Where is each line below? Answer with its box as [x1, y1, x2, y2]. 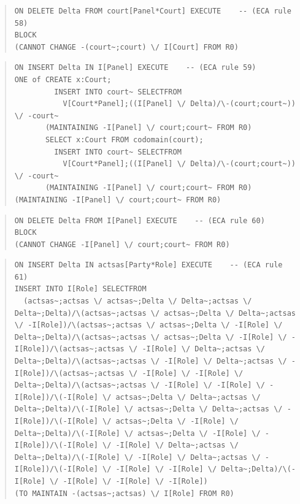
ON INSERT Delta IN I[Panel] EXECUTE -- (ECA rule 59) [14, 63, 256, 72]
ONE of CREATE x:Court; [14, 75, 112, 84]
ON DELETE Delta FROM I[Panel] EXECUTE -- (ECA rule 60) [14, 216, 265, 225]
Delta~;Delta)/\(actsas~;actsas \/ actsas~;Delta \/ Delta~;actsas [14, 308, 296, 318]
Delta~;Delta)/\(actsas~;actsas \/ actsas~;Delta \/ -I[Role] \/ [14, 332, 287, 342]
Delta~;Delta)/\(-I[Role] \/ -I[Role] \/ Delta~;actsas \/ [14, 452, 261, 462]
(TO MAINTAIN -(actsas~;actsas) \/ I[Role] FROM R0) [14, 489, 234, 498]
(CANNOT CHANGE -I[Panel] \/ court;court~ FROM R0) [14, 240, 230, 249]
